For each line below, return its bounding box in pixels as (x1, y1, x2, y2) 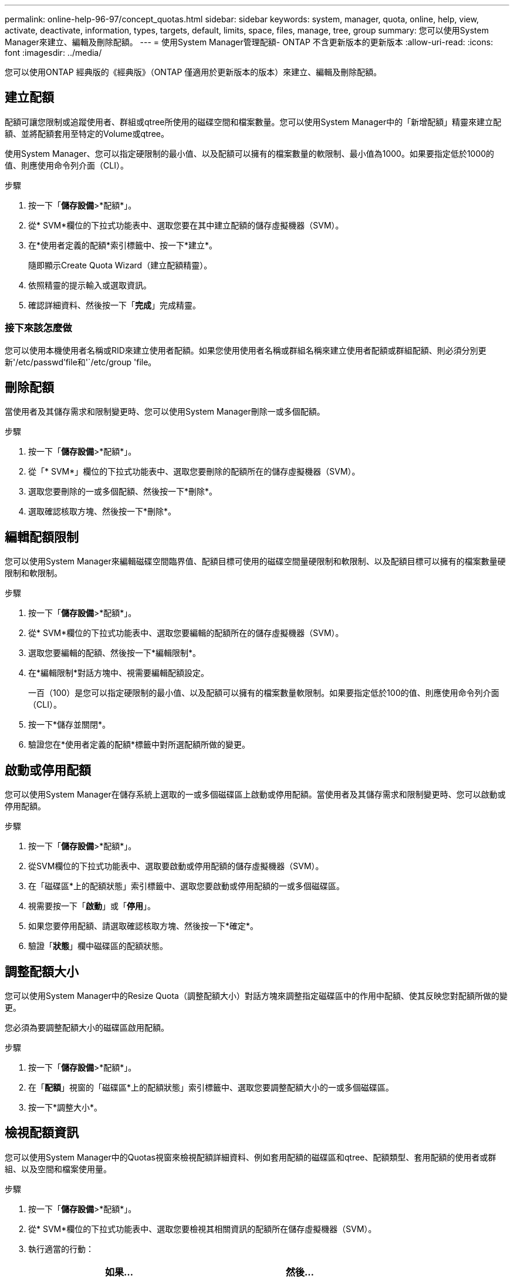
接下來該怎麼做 (5, 322, 72, 334)
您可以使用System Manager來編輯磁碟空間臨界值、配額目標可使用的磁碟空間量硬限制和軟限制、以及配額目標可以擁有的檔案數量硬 (5, 556, 506, 567)
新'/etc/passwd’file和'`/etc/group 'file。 (5, 356, 157, 367)
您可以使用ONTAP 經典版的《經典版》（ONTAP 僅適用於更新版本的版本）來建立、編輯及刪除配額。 (5, 67, 382, 77)
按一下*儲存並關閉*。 (28, 719, 111, 730)
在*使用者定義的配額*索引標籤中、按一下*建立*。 (28, 240, 218, 250)
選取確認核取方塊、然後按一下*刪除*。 (28, 506, 177, 517)
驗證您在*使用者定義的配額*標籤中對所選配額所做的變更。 (28, 739, 251, 750)
